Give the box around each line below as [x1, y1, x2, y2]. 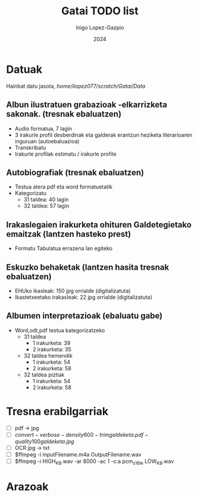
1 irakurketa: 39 [32, 339, 71, 347]
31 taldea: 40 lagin [23, 196, 69, 203]
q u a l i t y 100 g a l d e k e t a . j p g [14, 437, 74, 445]
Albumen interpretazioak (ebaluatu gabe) [6, 311, 163, 321]
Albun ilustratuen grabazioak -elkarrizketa [6, 100, 168, 110]
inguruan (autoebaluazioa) [14, 137, 80, 144]
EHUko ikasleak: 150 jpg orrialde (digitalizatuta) [14, 287, 131, 294]
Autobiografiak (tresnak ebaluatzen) [6, 167, 144, 177]
